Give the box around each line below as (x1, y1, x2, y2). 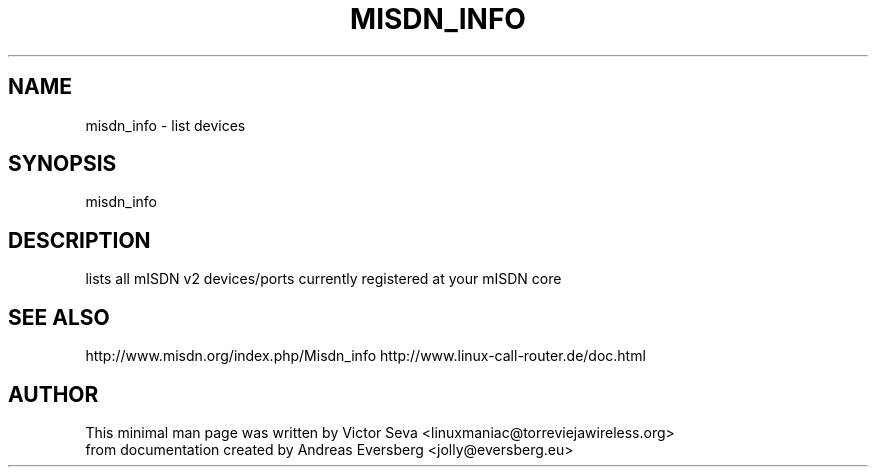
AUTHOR (8, 381, 99, 407)
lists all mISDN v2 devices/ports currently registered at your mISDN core (85, 270, 562, 288)
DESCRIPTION (8, 227, 151, 253)
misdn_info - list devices (85, 116, 246, 134)
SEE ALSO (8, 304, 110, 330)
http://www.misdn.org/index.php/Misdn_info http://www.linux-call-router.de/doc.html (85, 347, 646, 365)
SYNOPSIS (8, 151, 117, 177)
